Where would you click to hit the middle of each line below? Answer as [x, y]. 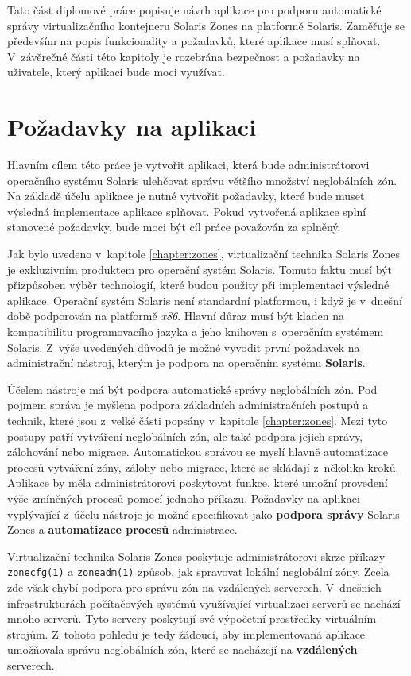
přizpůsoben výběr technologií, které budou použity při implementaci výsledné [198, 285]
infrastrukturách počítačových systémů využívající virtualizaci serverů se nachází [204, 603]
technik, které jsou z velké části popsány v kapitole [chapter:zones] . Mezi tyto [198, 420]
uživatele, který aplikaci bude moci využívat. [116, 72]
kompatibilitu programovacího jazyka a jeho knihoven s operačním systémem [196, 332]
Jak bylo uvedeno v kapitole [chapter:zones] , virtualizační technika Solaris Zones [204, 254]
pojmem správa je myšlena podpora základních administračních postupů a [188, 405]
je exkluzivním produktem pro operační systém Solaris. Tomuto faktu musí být [200, 269]
